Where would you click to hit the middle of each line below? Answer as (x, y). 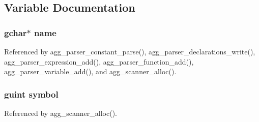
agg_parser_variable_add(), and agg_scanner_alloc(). (90, 71)
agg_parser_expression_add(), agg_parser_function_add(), (99, 61)
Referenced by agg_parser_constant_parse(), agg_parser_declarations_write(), (130, 51)
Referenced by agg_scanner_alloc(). (61, 113)
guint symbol (31, 94)
